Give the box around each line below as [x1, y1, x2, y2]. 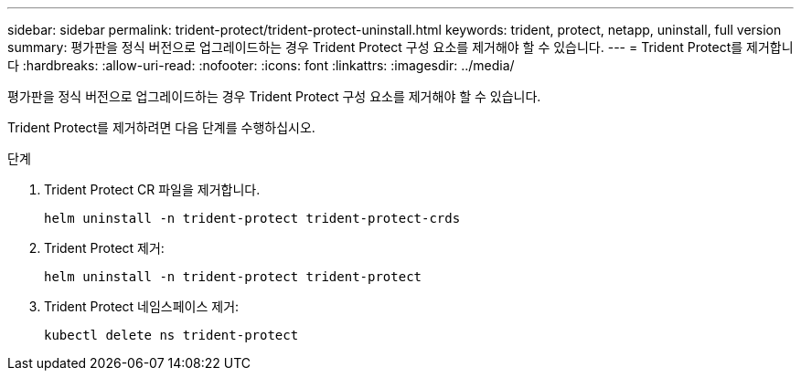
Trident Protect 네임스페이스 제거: [44, 299, 240, 314]
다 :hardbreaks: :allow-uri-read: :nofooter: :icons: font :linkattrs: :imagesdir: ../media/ [7, 58, 515, 73]
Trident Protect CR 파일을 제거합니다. [44, 182, 261, 197]
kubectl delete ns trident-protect [44, 328, 299, 342]
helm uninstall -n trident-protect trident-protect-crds [44, 211, 461, 226]
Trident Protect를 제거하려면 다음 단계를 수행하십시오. [7, 120, 315, 135]
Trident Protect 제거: [44, 240, 165, 256]
